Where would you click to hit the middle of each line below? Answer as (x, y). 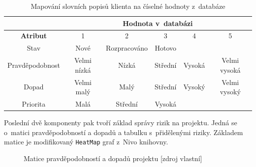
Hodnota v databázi (158, 23)
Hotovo (166, 48)
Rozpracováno (127, 48)
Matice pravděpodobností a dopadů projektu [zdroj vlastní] (113, 158)
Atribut (34, 36)
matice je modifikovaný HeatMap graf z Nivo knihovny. (86, 142)
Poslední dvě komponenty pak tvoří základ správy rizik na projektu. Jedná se (121, 123)
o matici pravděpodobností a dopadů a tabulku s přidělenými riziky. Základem (124, 132)
